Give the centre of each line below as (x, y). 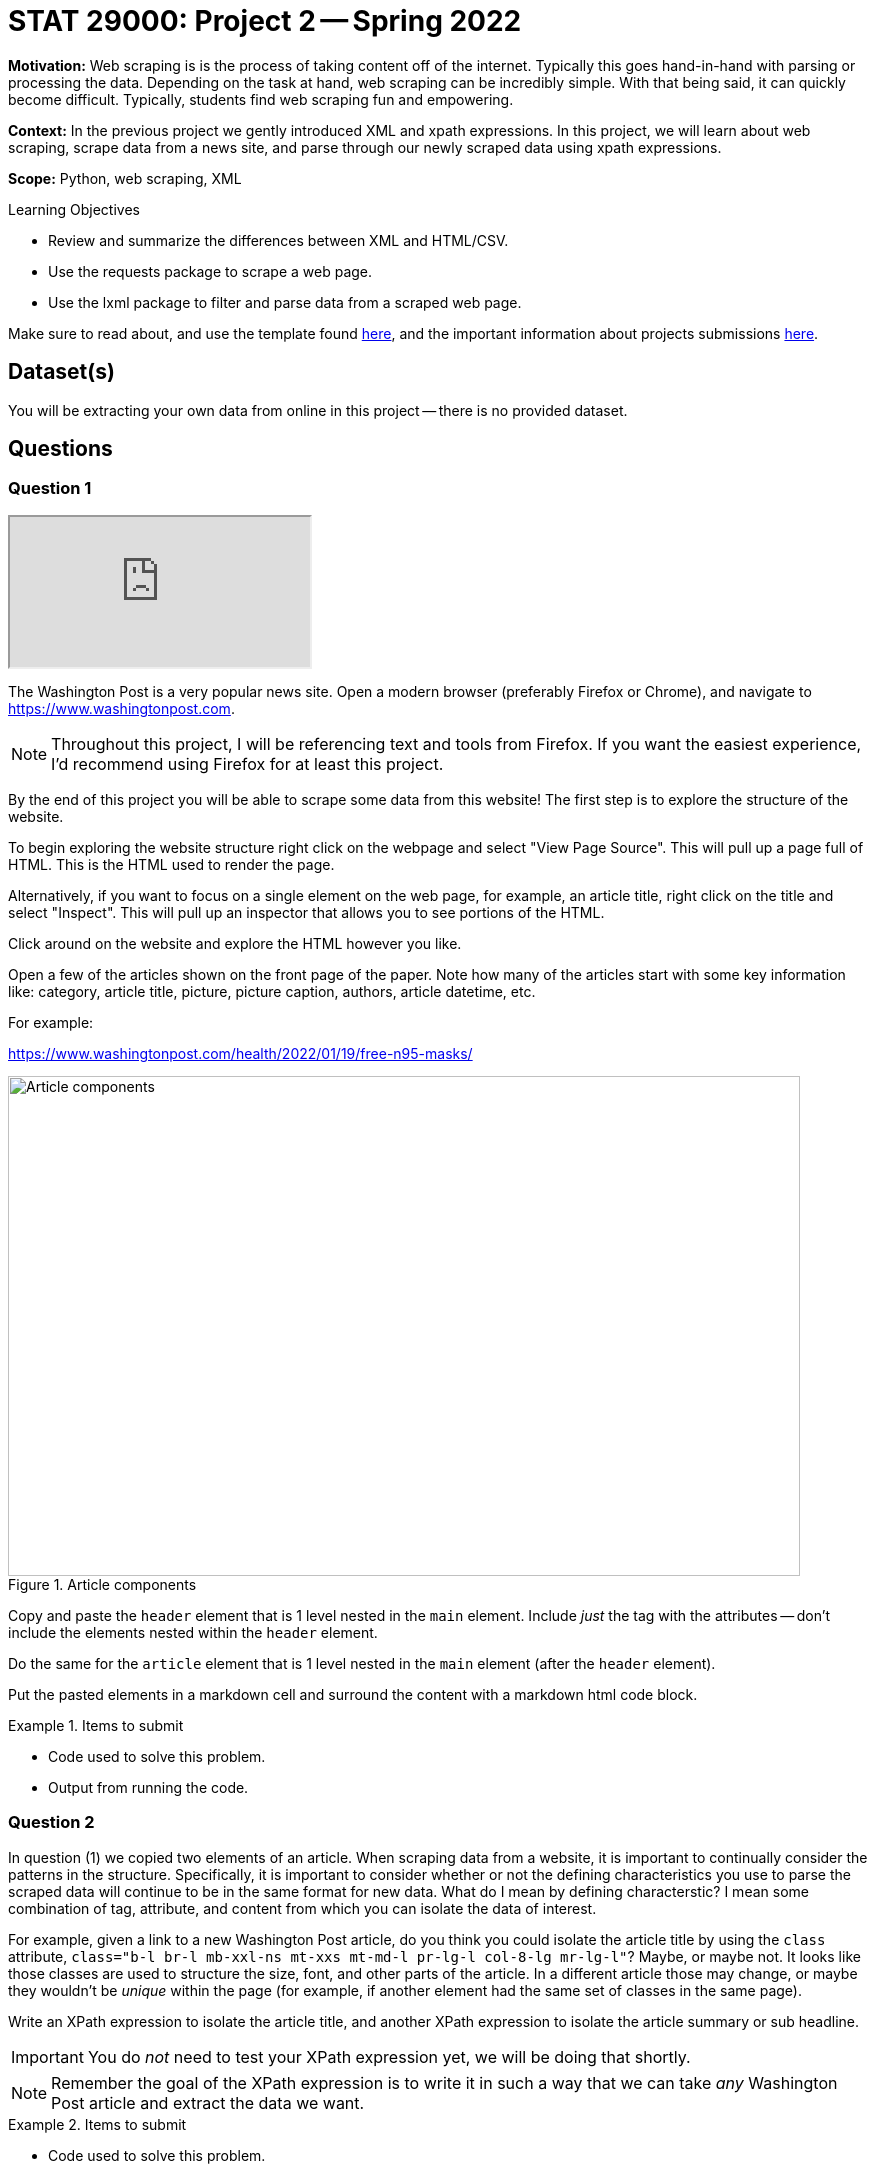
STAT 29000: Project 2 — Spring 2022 (265, 21)
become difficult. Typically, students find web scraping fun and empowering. (261, 99)
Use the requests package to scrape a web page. (210, 271)
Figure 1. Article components (102, 1584)
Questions (60, 449)
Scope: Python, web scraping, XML (125, 178)
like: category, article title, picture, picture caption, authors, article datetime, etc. (272, 991)
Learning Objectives (74, 209)
